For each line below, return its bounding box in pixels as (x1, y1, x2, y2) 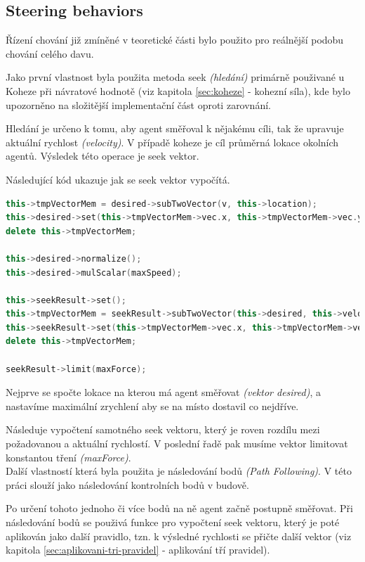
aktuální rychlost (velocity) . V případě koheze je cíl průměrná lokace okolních (6, 134, 339, 149)
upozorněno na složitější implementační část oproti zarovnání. (6, 97, 271, 112)
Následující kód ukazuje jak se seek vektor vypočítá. (6, 172, 230, 186)
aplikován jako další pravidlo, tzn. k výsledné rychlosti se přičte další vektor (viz (6, 528, 352, 543)
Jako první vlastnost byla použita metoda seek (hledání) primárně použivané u (6, 70, 345, 84)
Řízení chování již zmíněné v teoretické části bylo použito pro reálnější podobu (6, 32, 344, 47)
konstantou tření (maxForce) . (6, 449, 131, 464)
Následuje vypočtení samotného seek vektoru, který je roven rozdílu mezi (6, 422, 320, 437)
